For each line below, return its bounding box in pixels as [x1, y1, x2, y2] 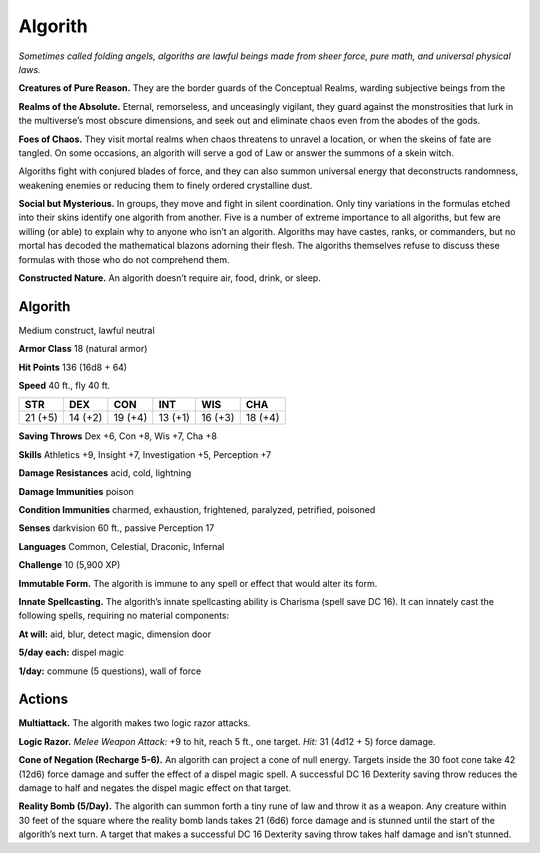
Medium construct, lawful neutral [18, 324, 155, 336]
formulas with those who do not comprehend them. [18, 253, 230, 265]
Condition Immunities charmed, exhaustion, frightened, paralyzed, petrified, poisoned [18, 504, 376, 516]
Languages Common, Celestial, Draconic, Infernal [18, 540, 225, 552]
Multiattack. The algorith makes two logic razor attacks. [18, 717, 251, 729]
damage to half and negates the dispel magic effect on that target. [18, 782, 292, 794]
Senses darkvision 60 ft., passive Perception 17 [18, 522, 215, 534]
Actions [18, 691, 69, 708]
